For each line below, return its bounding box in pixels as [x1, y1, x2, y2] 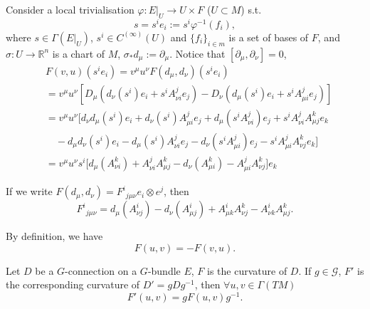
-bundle [147, 263, 181, 278]
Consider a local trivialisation [6, 2, 134, 16]
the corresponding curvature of [6, 277, 140, 292]
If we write [6, 184, 53, 199]
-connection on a [65, 263, 137, 278]
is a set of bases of [228, 29, 309, 44]
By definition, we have [6, 229, 103, 243]
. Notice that [169, 46, 226, 61]
